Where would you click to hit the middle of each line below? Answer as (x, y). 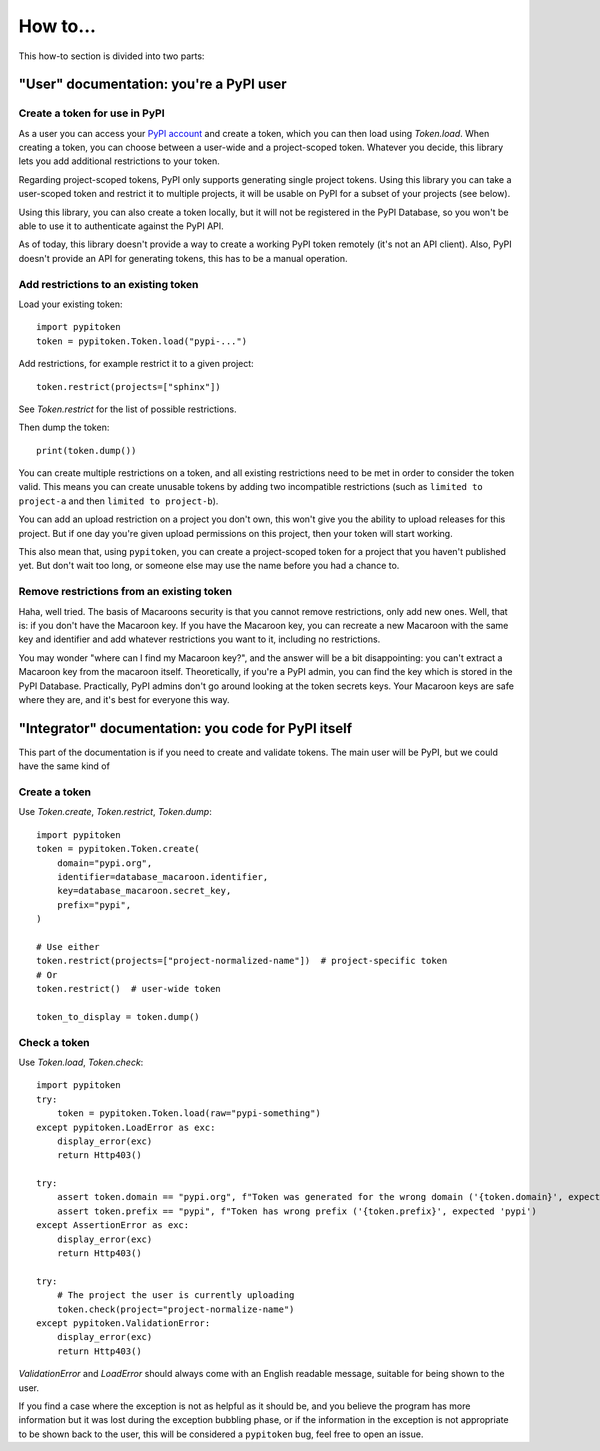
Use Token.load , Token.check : (81, 1062)
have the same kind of (64, 766)
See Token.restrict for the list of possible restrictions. (127, 409)
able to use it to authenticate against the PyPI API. (121, 226)
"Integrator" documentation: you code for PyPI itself (185, 728)
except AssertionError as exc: (113, 1225)
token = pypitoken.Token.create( (118, 849)
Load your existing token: (71, 304)
